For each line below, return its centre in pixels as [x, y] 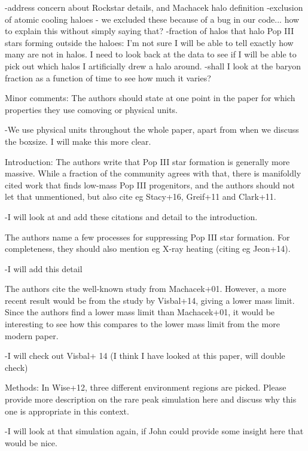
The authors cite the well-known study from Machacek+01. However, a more [146, 289]
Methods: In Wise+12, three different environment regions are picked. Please [146, 387]
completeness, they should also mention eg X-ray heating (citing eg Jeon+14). [148, 249]
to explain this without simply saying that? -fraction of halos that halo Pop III [150, 31]
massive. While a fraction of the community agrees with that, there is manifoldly [153, 173]
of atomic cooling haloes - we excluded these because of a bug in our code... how [152, 19]
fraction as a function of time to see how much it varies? [108, 77]
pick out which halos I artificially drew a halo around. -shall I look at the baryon [153, 65]
